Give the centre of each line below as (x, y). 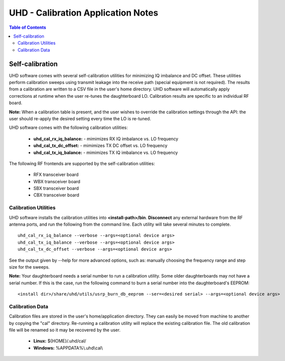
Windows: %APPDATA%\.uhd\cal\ (68, 348)
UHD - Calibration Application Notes (84, 13)
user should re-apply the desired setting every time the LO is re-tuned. (80, 118)
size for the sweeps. (29, 267)
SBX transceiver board (56, 189)
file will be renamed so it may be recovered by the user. (65, 330)
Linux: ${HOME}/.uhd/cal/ (60, 341)
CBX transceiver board (56, 195)
